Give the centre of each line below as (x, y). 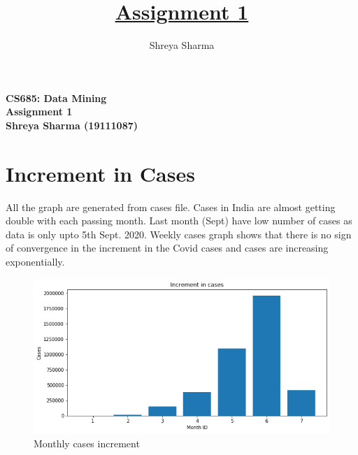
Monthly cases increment (87, 443)
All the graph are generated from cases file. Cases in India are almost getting (171, 207)
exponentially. (35, 261)
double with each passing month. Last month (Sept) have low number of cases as (179, 221)
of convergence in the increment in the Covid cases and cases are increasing (167, 248)
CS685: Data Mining (56, 97)
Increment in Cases (100, 173)
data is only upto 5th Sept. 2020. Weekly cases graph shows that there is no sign (179, 234)
